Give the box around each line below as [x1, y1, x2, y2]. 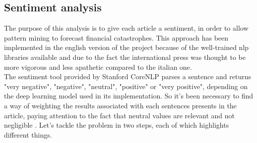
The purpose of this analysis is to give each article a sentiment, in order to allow [4, 23, 249, 33]
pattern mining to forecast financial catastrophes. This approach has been [4, 32, 229, 43]
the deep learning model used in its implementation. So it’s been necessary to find [4, 91, 254, 101]
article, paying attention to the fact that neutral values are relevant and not [4, 110, 235, 120]
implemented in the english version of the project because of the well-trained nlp [4, 42, 249, 52]
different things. [4, 129, 52, 140]
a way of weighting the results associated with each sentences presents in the [4, 100, 237, 110]
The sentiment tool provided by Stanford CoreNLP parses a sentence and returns [4, 71, 252, 82]
